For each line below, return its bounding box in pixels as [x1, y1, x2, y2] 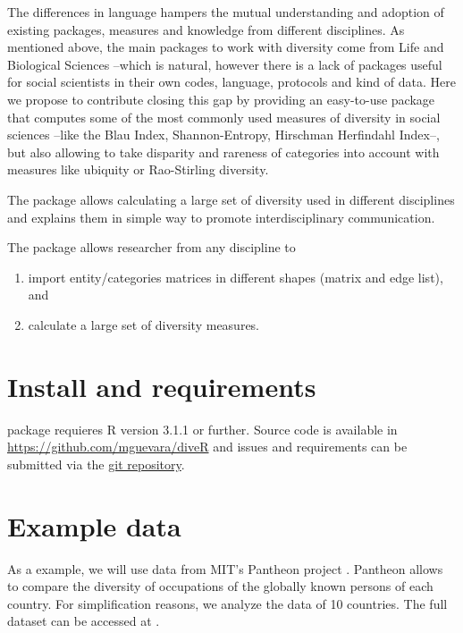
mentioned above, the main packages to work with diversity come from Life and [7, 38, 444, 56]
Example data [7, 507, 181, 544]
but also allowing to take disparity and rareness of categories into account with [7, 142, 440, 161]
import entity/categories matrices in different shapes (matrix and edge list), [28, 267, 443, 286]
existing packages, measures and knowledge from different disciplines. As [7, 20, 405, 38]
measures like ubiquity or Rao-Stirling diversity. [7, 160, 269, 179]
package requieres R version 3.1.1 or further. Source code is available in [7, 419, 398, 438]
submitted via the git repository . [7, 454, 185, 473]
